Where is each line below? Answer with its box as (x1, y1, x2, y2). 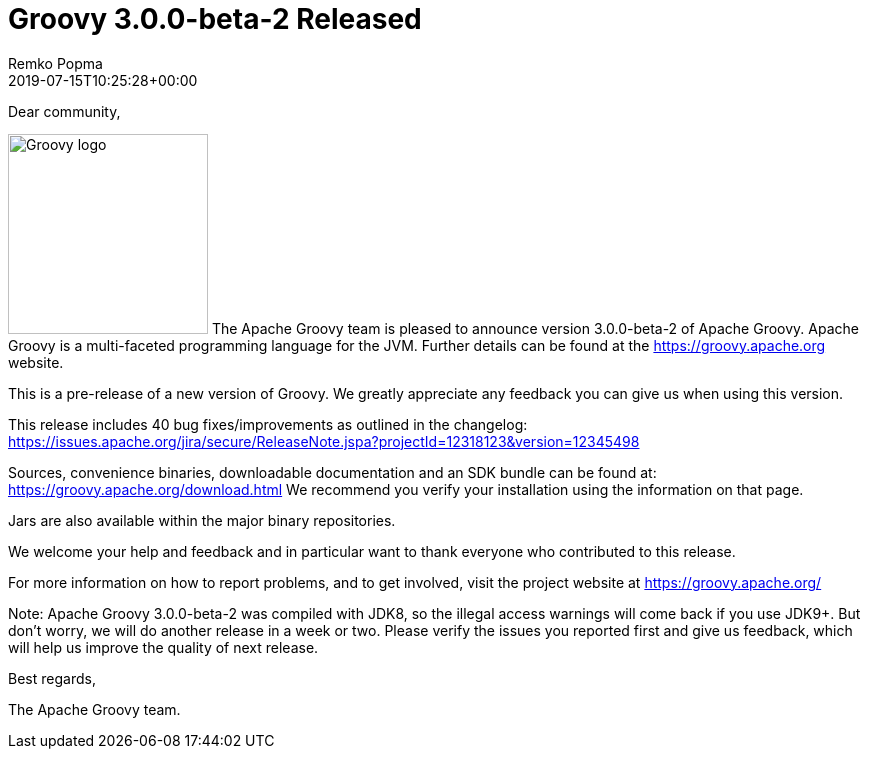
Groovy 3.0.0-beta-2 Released (8, 2, 422, 36)
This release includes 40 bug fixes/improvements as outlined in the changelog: (8, 415, 528, 433)
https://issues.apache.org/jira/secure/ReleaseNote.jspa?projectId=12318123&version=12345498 (8, 432, 640, 450)
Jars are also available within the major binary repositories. (8, 511, 396, 529)
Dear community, (8, 102, 121, 120)
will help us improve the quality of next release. (8, 638, 319, 656)
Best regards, (8, 669, 96, 687)
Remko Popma (8, 54, 103, 72)
